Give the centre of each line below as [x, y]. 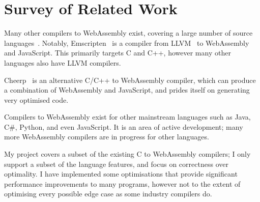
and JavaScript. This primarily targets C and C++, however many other [118, 53]
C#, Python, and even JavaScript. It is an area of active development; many [124, 126]
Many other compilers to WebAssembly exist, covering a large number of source [128, 33]
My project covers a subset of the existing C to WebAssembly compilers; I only [127, 154]
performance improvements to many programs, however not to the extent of [122, 183]
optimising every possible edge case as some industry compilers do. [108, 194]
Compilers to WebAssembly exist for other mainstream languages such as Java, [127, 117]
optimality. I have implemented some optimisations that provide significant [121, 174]
